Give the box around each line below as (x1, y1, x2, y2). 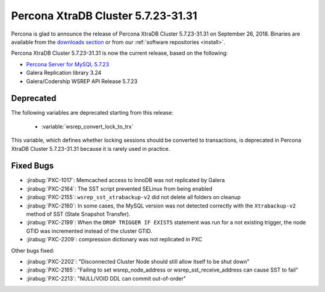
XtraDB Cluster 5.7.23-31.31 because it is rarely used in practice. (11, 145, 170, 152)
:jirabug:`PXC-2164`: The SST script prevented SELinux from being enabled (26, 185, 213, 192)
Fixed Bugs (11, 160, 54, 171)
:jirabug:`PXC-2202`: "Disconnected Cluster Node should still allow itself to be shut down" (26, 258, 250, 265)
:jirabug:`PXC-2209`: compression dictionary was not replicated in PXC (26, 236, 203, 243)
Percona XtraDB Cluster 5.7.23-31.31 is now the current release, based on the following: (11, 49, 228, 57)
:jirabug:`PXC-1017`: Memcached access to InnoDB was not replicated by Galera (26, 177, 225, 184)
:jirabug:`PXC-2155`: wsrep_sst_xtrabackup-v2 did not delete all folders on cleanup (26, 194, 241, 201)
